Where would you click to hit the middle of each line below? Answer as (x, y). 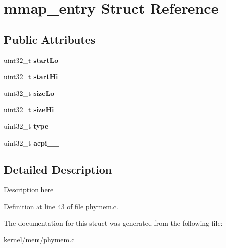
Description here (29, 190)
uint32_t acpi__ (32, 142)
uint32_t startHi (31, 77)
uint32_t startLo (31, 60)
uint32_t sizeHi (29, 109)
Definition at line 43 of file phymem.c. (61, 206)
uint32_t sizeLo (29, 93)
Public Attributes (50, 39)
